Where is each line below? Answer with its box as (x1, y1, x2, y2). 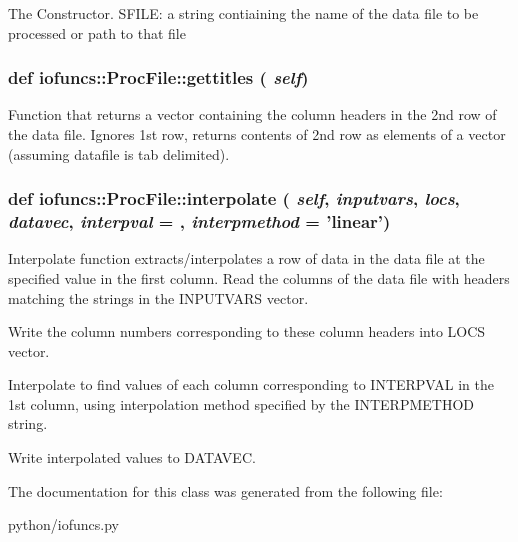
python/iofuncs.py (8, 514, 119, 535)
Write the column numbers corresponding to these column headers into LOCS (8, 321, 486, 342)
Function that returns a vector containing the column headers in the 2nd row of (8, 104, 497, 125)
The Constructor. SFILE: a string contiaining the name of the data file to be (8, 3, 479, 23)
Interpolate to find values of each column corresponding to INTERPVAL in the (8, 374, 495, 395)
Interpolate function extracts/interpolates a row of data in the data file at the (8, 248, 485, 269)
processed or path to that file (8, 22, 186, 43)
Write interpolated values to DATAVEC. (8, 447, 256, 468)
